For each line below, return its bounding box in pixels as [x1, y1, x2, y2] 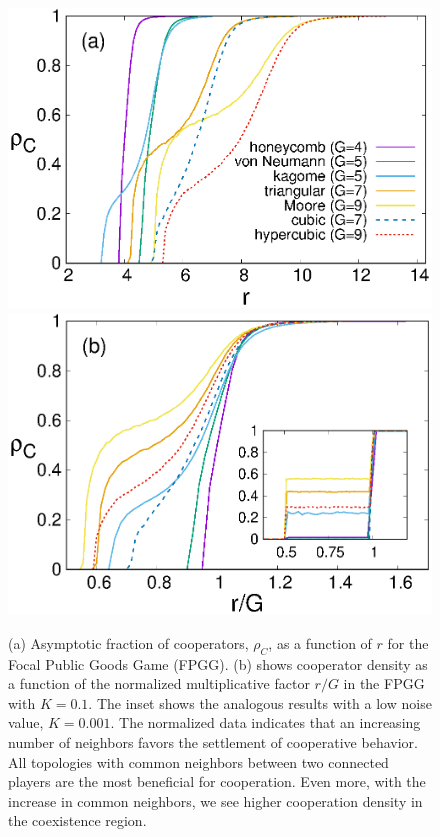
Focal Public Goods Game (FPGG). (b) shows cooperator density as [8, 653, 428, 674]
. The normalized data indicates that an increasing [110, 712, 421, 733]
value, [8, 712, 44, 733]
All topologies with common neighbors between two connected [8, 751, 389, 772]
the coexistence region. [8, 810, 147, 831]
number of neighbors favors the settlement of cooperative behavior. [8, 731, 418, 752]
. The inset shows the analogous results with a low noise [88, 692, 432, 713]
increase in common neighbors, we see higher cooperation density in [8, 790, 423, 811]
